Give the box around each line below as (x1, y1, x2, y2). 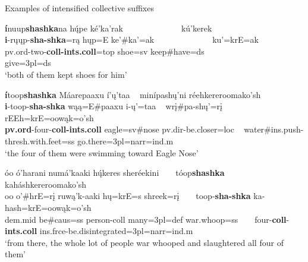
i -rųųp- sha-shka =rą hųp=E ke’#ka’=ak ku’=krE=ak (5, 33, 259, 46)
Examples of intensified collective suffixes (5, 2, 154, 14)
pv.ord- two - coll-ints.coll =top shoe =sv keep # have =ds (5, 45, 205, 57)
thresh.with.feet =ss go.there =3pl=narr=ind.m (5, 134, 174, 147)
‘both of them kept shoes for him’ (5, 68, 127, 80)
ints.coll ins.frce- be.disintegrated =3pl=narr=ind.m (5, 225, 193, 237)
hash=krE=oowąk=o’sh (5, 201, 92, 213)
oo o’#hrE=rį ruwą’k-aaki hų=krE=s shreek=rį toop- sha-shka (5, 190, 251, 202)
